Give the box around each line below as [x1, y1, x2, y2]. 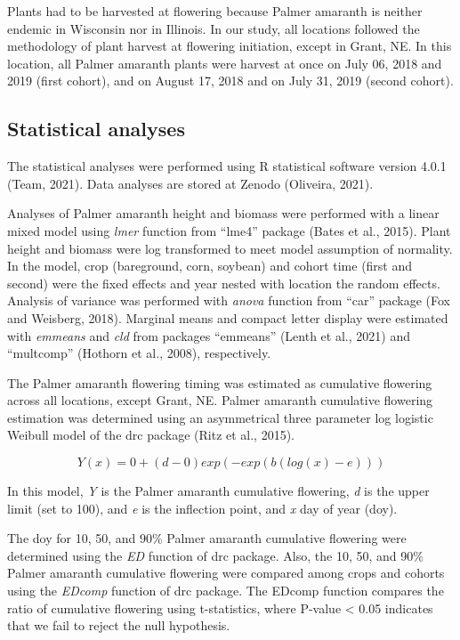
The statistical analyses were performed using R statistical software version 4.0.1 [7, 157, 447, 175]
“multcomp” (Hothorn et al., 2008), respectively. [7, 344, 271, 362]
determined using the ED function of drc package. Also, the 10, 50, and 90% [7, 546, 424, 564]
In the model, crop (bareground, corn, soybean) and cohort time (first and [7, 256, 413, 275]
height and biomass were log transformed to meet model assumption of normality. [7, 239, 453, 257]
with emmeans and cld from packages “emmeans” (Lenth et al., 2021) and [7, 326, 410, 344]
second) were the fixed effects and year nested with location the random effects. [7, 273, 440, 292]
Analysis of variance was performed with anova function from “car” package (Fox [7, 291, 451, 310]
